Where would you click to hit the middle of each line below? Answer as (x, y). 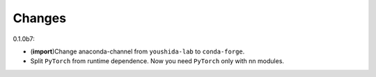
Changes (39, 18)
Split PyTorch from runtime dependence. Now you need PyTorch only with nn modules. (157, 61)
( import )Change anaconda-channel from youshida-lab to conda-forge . (138, 51)
